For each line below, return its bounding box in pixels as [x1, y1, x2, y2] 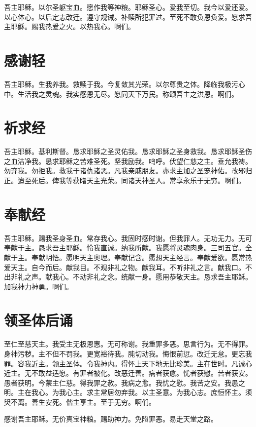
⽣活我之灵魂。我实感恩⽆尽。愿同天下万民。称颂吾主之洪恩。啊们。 [17, 88, 238, 99]
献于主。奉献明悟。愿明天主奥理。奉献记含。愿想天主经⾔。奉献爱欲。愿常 [4, 252, 245, 262]
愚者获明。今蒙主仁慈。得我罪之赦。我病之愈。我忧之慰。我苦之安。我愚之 [4, 377, 245, 388]
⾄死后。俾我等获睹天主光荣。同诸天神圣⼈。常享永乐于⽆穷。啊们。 [24, 175, 245, 185]
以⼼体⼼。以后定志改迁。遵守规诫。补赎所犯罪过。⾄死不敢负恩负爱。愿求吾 [4, 11, 252, 22]
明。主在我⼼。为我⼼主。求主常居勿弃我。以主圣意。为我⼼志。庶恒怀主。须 [4, 387, 252, 397]
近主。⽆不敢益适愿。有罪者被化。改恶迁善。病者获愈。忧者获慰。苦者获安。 [4, 368, 252, 378]
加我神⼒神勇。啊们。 [4, 281, 73, 291]
